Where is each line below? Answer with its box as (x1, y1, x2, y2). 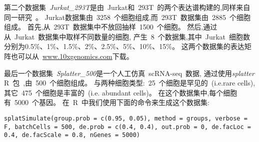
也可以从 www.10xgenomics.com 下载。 (10, 50, 133, 61)
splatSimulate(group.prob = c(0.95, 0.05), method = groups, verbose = (4, 114, 247, 122)
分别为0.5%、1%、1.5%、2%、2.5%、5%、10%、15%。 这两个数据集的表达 (4, 41, 244, 51)
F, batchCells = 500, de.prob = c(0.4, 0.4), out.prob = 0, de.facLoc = (4, 123, 251, 130)
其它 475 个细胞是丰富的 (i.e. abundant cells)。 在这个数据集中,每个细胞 (4, 87, 237, 97)
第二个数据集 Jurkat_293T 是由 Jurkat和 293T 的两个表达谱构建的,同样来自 (4, 2, 250, 12)
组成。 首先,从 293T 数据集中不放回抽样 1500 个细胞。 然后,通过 (4, 21, 217, 32)
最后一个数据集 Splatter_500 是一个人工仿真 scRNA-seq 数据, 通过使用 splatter (4, 67, 254, 78)
